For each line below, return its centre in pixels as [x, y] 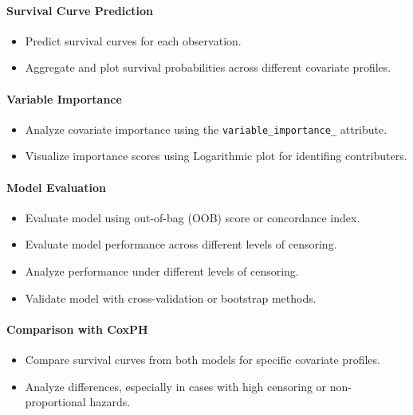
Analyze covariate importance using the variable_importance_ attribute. [206, 129]
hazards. [110, 402]
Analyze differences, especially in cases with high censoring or [176, 386]
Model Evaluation [56, 187]
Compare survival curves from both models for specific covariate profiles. [203, 359]
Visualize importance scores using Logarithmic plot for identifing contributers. [216, 156]
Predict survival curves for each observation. [133, 40]
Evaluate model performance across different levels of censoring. [181, 244]
